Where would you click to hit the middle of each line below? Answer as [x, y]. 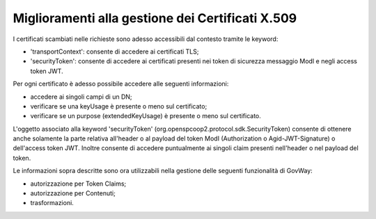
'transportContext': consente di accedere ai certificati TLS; [115, 51]
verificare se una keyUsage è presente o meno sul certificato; [119, 106]
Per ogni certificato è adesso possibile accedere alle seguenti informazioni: [121, 84]
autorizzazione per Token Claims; [78, 184]
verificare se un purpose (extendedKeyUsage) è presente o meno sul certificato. [146, 116]
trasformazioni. [52, 203]
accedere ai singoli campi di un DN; [81, 97]
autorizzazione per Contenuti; [73, 193]
